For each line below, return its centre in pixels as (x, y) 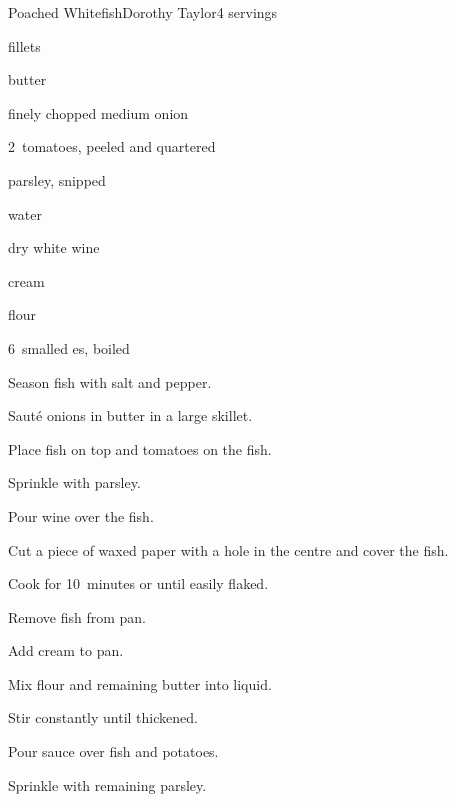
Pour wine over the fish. (81, 515)
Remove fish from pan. (77, 616)
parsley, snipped (57, 179)
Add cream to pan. (66, 650)
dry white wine (54, 247)
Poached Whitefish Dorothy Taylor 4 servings (143, 12)
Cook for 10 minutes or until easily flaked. (138, 583)
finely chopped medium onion (98, 112)
